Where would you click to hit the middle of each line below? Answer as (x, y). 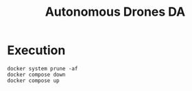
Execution (36, 50)
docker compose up (33, 80)
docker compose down (37, 75)
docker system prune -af (43, 68)
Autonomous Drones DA (115, 12)
